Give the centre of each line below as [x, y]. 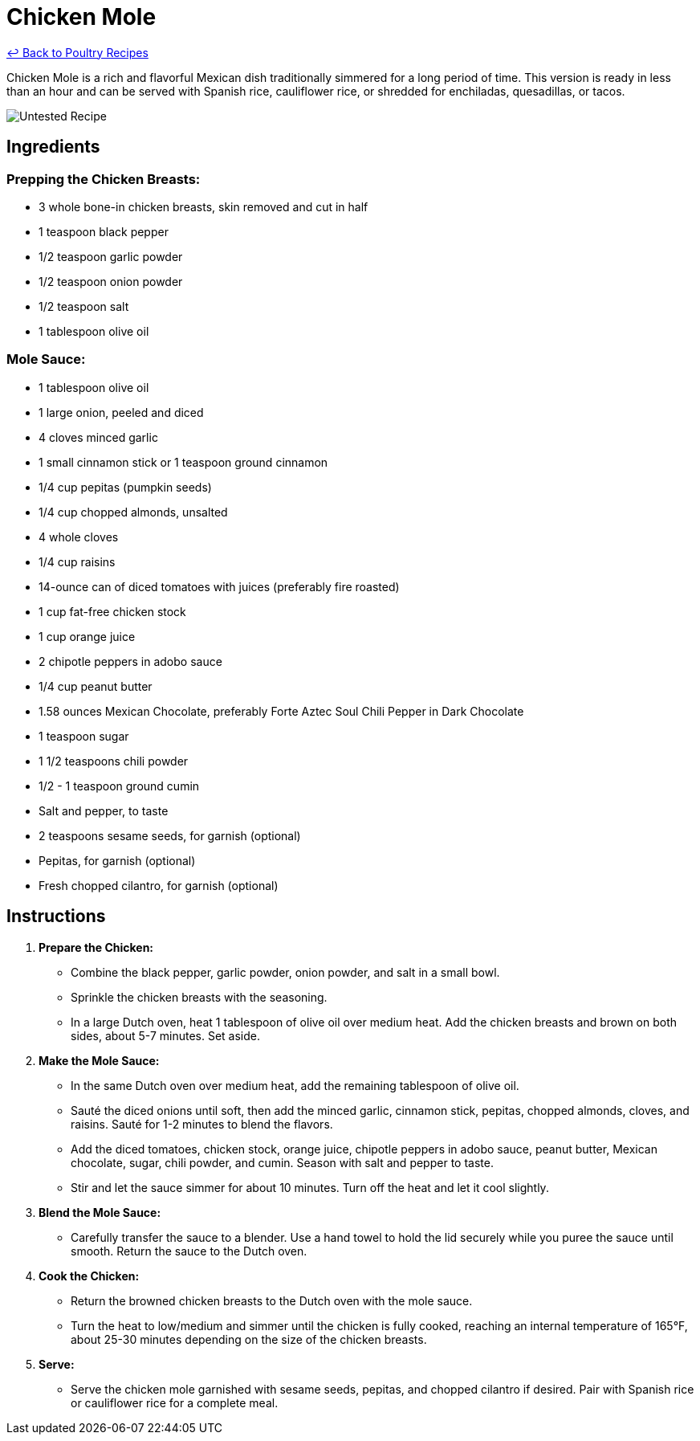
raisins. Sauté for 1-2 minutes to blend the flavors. [202, 1124]
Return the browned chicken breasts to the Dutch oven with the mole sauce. [272, 1300]
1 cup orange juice [87, 636]
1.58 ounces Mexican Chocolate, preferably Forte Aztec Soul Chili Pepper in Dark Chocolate [281, 711]
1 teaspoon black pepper [104, 231]
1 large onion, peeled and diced [121, 412]
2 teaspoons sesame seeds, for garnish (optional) [170, 835]
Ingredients [53, 147]
